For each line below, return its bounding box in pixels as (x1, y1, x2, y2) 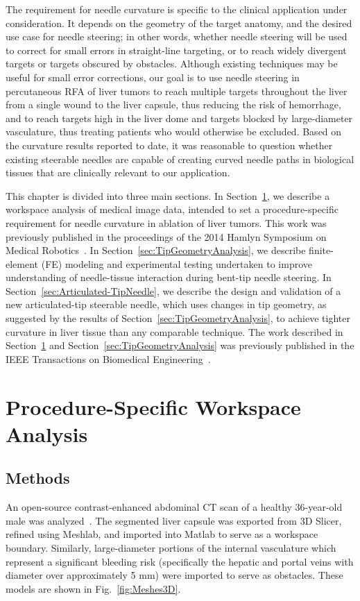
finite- (309, 243, 334, 257)
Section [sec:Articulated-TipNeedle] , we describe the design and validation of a (6, 283, 341, 298)
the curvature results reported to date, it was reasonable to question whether (6, 137, 333, 152)
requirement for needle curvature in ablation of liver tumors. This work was (6, 215, 327, 230)
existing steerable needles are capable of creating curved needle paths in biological (6, 151, 354, 166)
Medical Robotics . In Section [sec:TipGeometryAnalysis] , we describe (6, 243, 306, 257)
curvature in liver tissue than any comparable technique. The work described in (6, 324, 343, 339)
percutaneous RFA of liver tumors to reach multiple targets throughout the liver (6, 83, 348, 98)
